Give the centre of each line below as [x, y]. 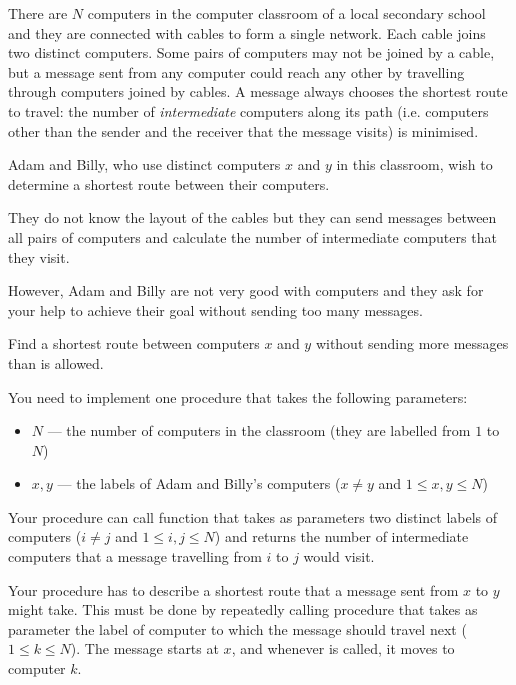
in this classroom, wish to [414, 164]
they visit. [39, 256]
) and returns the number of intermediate [341, 536]
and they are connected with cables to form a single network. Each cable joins [247, 32]
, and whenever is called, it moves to [343, 648]
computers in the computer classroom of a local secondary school [286, 13]
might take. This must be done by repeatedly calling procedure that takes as [243, 609]
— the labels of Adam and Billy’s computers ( [199, 483]
